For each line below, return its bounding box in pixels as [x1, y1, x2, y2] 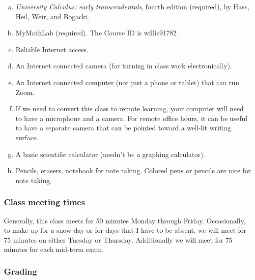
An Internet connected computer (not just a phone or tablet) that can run [15, 77, 240, 87]
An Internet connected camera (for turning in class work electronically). [15, 61, 232, 71]
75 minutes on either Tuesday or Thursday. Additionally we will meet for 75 [4, 234, 233, 245]
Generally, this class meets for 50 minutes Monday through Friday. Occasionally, [4, 215, 246, 225]
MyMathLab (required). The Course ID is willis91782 [15, 28, 177, 38]
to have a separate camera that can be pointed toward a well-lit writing [15, 123, 231, 133]
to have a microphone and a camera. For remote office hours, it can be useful [15, 113, 248, 123]
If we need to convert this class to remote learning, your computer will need [15, 103, 244, 114]
